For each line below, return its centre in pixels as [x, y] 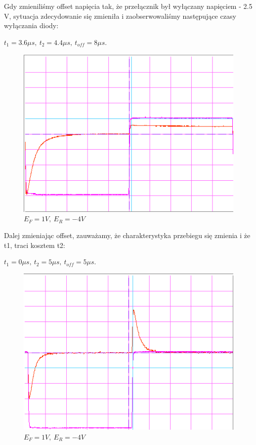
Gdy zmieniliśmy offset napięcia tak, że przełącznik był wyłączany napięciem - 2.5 [128, 6]
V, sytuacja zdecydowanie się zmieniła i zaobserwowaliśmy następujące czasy [120, 16]
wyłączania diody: [31, 25]
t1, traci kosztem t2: [35, 245]
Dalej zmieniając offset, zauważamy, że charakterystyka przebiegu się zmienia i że [127, 235]
